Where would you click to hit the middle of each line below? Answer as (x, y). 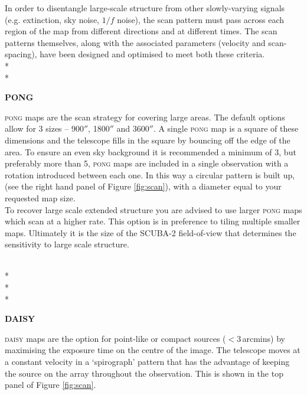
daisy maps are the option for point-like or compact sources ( (115, 338)
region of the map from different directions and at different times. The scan (141, 31)
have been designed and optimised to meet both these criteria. (152, 54)
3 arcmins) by (261, 338)
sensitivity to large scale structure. (67, 244)
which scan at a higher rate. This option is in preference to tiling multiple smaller (153, 221)
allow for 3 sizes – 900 (44, 128)
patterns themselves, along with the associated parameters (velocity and (135, 42)
